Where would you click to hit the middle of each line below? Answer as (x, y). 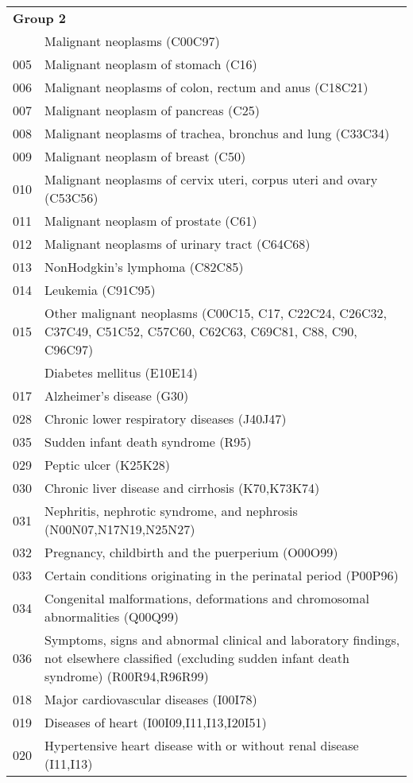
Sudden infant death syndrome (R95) (148, 442)
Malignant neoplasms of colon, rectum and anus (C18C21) (206, 87)
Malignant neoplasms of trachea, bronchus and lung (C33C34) (217, 133)
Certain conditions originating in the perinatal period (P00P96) (222, 575)
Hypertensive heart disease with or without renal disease (202, 745)
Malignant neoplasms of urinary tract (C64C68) (178, 244)
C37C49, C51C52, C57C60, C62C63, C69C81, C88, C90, (201, 331)
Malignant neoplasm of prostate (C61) (151, 221)
